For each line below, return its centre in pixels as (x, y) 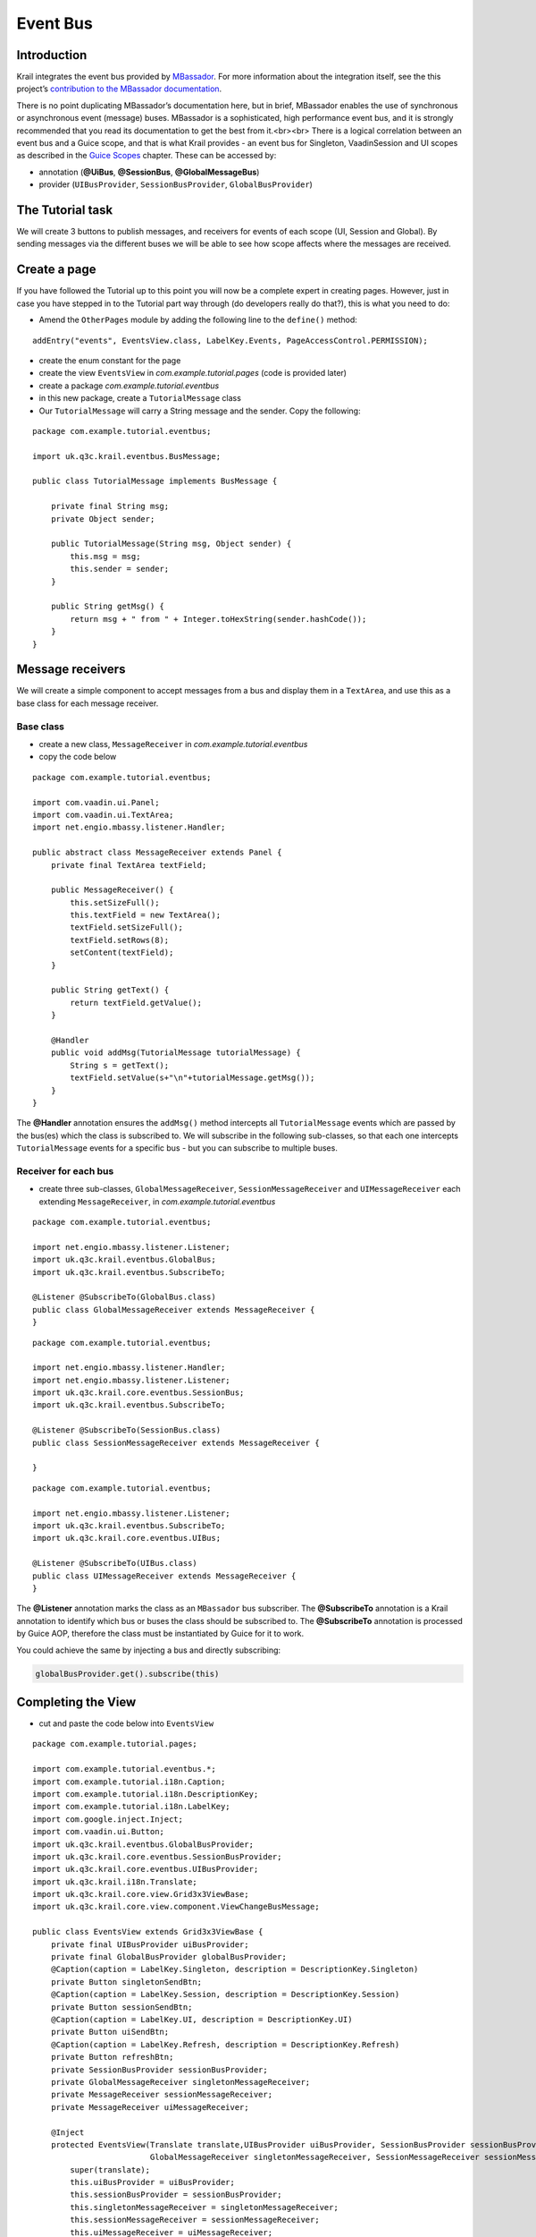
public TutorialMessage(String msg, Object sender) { (171, 544)
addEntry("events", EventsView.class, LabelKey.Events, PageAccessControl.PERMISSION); (230, 340)
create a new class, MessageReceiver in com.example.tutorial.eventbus (173, 744)
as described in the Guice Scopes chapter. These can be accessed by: (147, 156)
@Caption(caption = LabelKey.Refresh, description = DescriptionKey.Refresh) (225, 2044)
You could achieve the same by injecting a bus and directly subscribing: (149, 1650)
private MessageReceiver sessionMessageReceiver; (161, 2095)
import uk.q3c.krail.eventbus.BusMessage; (127, 456)
